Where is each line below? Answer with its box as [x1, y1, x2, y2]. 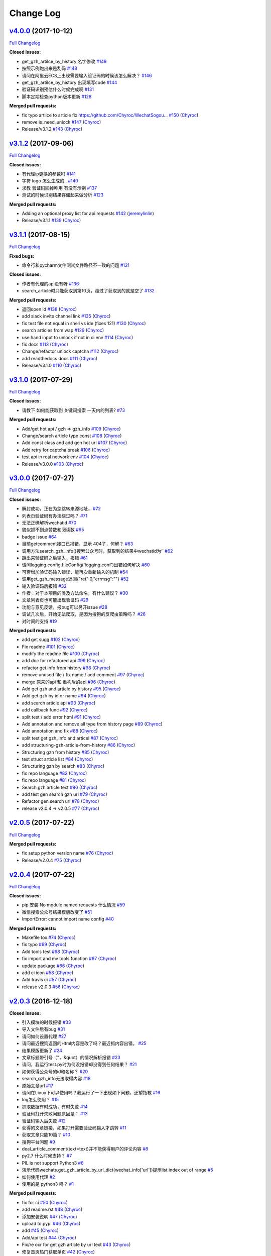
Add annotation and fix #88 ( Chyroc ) [22, 728, 98, 734]
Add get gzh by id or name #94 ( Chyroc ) [22, 693, 106, 699]
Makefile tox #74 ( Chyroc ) [22, 934, 76, 940]
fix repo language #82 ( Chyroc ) [22, 770, 87, 776]
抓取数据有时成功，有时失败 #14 [22, 1103, 88, 1110]
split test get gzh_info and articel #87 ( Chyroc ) [22, 735, 118, 741]
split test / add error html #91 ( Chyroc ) [22, 714, 101, 720]
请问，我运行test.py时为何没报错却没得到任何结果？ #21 [22, 1062, 137, 1068]
